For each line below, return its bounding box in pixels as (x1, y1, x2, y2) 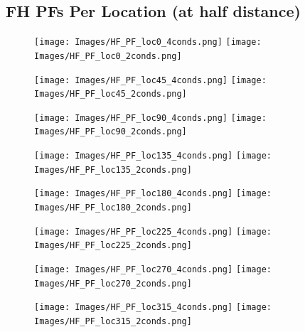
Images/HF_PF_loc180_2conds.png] (34, 203, 192, 213)
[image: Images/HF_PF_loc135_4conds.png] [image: (34, 151, 272, 161)
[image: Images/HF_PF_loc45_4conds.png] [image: (34, 75, 267, 85)
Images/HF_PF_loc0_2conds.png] (34, 50, 182, 61)
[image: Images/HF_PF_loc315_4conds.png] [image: (34, 302, 272, 313)
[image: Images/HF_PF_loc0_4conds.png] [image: (34, 37, 262, 48)
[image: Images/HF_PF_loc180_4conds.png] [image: (34, 188, 272, 199)
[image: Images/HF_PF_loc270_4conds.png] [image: (34, 264, 272, 275)
